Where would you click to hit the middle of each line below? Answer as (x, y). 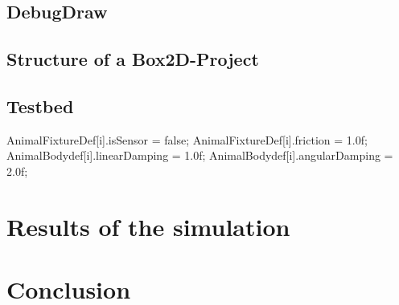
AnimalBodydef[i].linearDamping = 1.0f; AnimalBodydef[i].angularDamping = (200, 155)
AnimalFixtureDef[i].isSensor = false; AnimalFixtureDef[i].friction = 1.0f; (187, 139)
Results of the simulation (148, 226)
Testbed (40, 106)
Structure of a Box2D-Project (133, 59)
